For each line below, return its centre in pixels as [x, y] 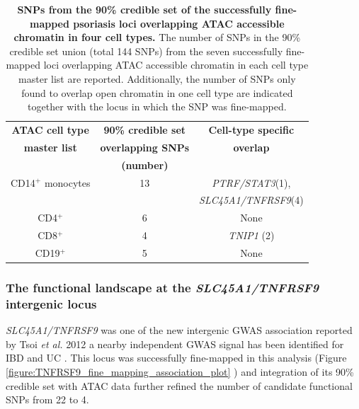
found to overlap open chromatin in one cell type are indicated [157, 92]
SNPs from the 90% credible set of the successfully [144, 9]
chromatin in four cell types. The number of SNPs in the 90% [157, 37]
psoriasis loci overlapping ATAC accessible [179, 23]
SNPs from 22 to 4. [47, 399]
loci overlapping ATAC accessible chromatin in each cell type [176, 65]
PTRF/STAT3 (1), [251, 182]
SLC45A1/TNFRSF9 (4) [251, 200]
